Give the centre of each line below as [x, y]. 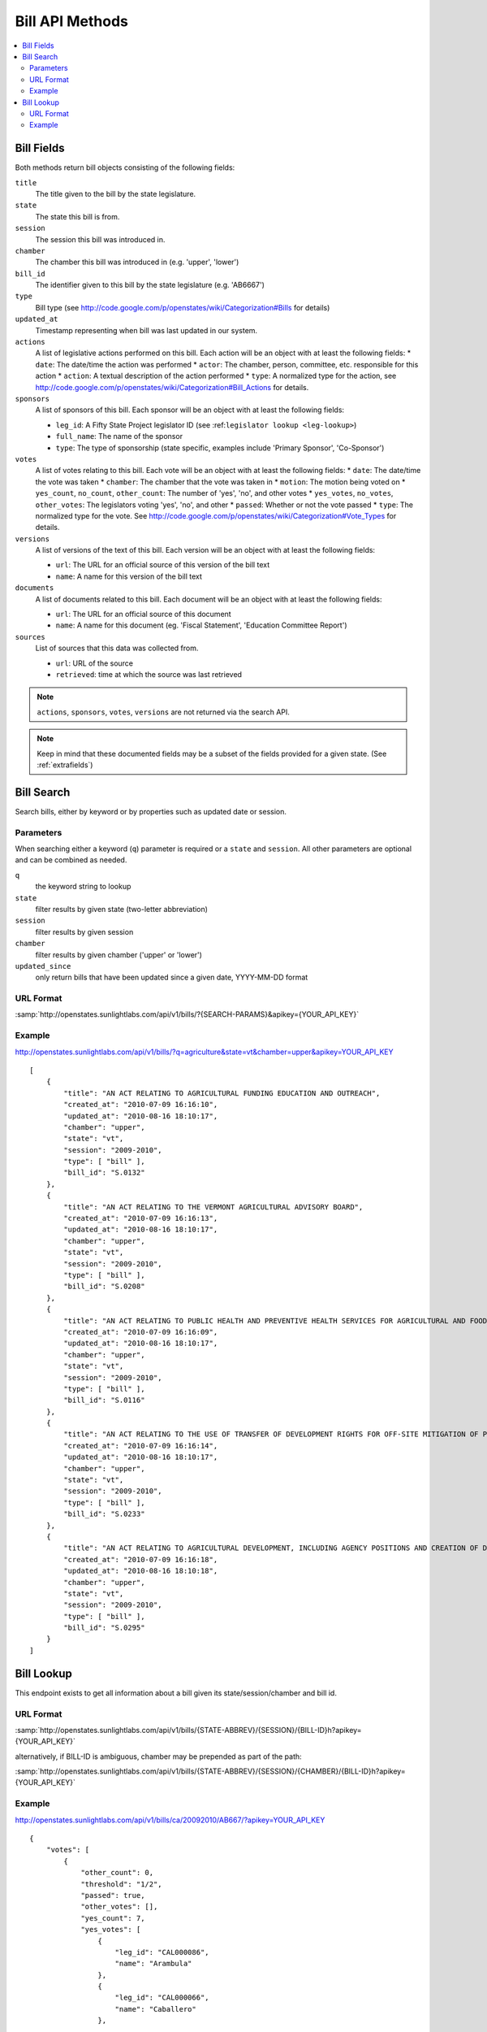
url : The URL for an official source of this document [143, 614]
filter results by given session [84, 931]
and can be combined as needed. [71, 860]
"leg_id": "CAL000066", [162, 1998]
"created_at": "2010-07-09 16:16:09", [141, 1332]
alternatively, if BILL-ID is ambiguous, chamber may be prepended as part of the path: [158, 1756]
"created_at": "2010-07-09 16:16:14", [141, 1446]
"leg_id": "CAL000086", [162, 1952]
